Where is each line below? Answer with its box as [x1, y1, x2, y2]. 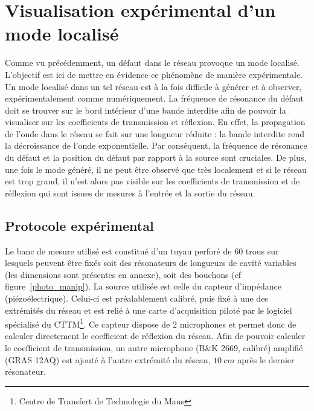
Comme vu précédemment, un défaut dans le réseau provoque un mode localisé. [5, 56, 300, 69]
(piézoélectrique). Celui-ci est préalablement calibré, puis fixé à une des [5, 292, 268, 305]
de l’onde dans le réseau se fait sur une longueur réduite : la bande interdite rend [5, 127, 305, 140]
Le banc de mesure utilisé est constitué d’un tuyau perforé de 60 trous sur [5, 244, 279, 257]
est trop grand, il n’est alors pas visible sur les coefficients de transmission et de [5, 175, 300, 187]
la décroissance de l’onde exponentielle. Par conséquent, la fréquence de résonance [5, 139, 307, 152]
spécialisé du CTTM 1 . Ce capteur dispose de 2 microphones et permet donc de [5, 316, 296, 330]
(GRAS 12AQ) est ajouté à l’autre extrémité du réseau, [5, 353, 211, 366]
